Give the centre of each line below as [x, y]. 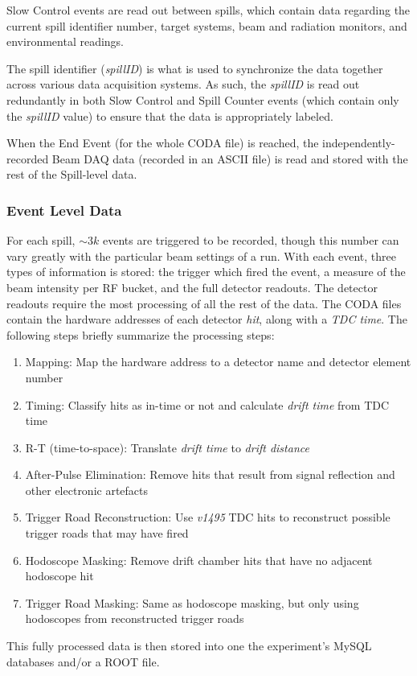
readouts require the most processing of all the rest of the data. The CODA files [204, 303]
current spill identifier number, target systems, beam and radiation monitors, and [207, 25]
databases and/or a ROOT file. [83, 661]
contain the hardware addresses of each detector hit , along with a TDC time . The [207, 319]
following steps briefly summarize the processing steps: [141, 334]
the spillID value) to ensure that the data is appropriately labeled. [170, 115]
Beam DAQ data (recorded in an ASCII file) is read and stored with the [230, 158]
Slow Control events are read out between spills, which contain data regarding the [208, 10]
